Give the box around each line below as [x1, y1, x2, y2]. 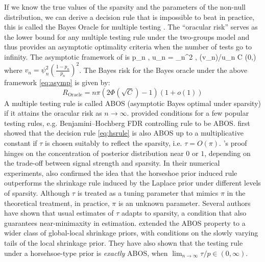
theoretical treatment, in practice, [4, 197, 110, 208]
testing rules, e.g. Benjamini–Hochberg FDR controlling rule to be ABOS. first [4, 117, 250, 128]
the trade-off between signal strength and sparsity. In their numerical [4, 158, 220, 168]
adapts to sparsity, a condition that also [122, 207, 247, 218]
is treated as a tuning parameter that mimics [77, 188, 219, 198]
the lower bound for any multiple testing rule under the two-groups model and [4, 31, 250, 42]
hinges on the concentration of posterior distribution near [4, 147, 184, 158]
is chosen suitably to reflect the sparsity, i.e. [45, 138, 182, 148]
